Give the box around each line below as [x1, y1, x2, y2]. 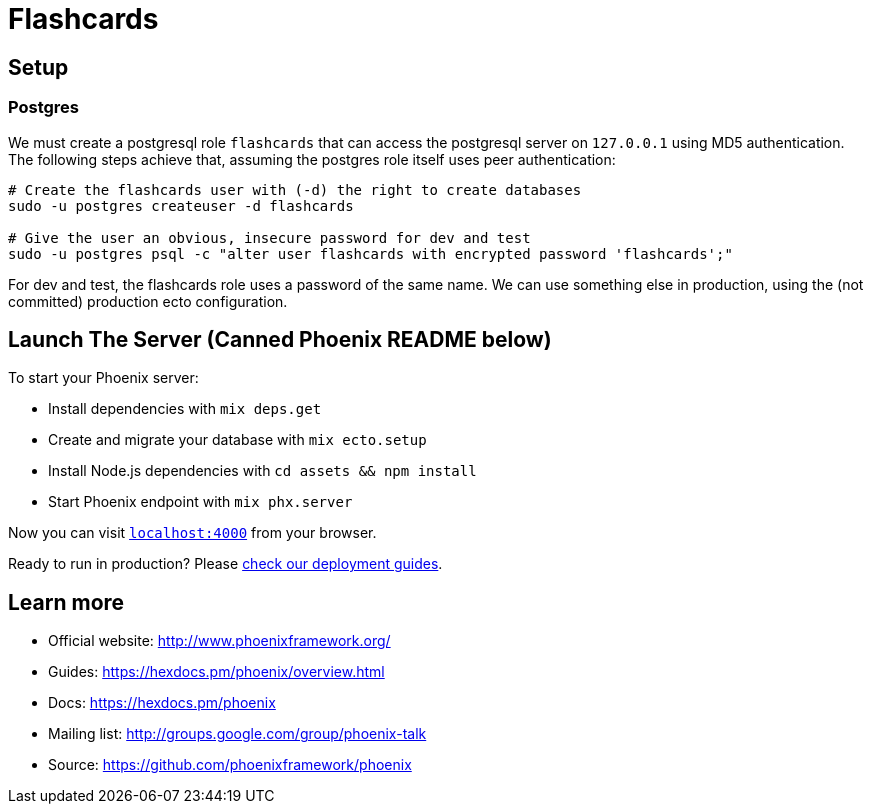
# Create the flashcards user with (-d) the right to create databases [8, 181, 582, 198]
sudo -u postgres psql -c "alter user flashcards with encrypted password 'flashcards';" [8, 245, 733, 262]
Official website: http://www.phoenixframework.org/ [48, 632, 391, 650]
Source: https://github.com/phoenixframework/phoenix [48, 756, 412, 774]
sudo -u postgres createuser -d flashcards [8, 197, 354, 214]
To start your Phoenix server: [8, 369, 199, 387]
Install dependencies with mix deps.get [48, 400, 322, 418]
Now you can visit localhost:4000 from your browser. [8, 524, 377, 542]
